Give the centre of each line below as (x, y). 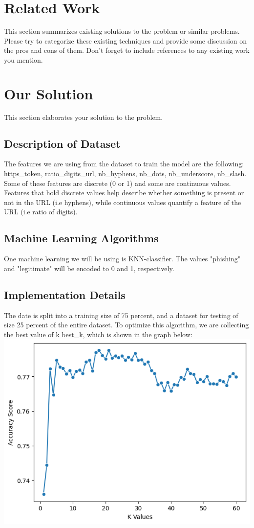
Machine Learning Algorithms (81, 238)
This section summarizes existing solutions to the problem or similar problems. (122, 31)
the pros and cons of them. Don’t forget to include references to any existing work (127, 50)
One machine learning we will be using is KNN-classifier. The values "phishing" (122, 259)
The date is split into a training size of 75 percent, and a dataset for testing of (121, 315)
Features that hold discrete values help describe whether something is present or (124, 193)
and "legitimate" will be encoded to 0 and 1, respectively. (89, 268)
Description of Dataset (62, 143)
